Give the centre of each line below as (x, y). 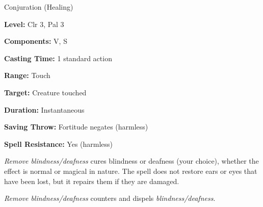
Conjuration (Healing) (39, 7)
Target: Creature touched (45, 92)
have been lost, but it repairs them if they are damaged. (92, 181)
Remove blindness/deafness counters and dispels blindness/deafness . (110, 198)
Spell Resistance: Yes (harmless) (59, 144)
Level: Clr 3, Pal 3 (34, 24)
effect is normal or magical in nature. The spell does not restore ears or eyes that (131, 171)
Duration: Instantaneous (44, 109)
